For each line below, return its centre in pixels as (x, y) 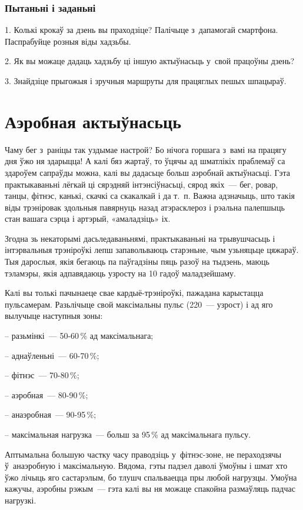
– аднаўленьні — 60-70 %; (52, 355)
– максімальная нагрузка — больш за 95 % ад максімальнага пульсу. (128, 434)
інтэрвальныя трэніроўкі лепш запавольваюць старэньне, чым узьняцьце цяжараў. (152, 250)
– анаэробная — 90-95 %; (51, 414)
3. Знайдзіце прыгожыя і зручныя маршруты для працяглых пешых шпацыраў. (146, 81)
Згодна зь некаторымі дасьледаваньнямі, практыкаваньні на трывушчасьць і (140, 238)
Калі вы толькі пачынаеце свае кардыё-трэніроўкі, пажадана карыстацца (134, 293)
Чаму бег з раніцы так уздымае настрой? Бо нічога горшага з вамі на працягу (146, 149)
